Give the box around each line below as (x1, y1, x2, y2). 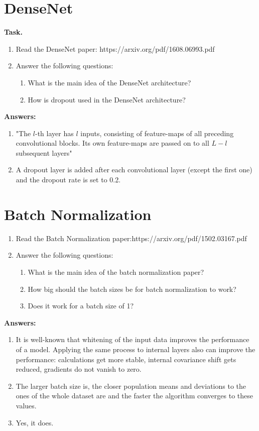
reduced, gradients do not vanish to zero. (16, 364, 142, 374)
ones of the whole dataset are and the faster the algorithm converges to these (16, 390, 253, 401)
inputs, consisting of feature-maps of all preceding (80, 128, 234, 138)
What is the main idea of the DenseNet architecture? (28, 77, 191, 87)
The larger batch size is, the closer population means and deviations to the (16, 380, 246, 391)
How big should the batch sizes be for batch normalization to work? (28, 283, 236, 294)
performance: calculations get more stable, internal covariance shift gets (16, 354, 236, 364)
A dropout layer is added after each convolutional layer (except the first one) (16, 164, 252, 175)
